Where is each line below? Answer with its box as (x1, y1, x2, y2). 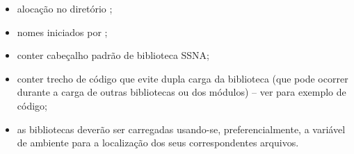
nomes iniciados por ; (17, 24, 108, 39)
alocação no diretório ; (17, 1, 113, 15)
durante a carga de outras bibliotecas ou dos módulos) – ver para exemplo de (17, 85, 346, 99)
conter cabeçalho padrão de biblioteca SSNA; (17, 48, 210, 62)
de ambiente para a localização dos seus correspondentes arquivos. (17, 135, 299, 150)
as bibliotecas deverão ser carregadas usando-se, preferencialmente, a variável (17, 121, 346, 136)
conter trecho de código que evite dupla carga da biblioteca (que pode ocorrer (17, 71, 348, 85)
